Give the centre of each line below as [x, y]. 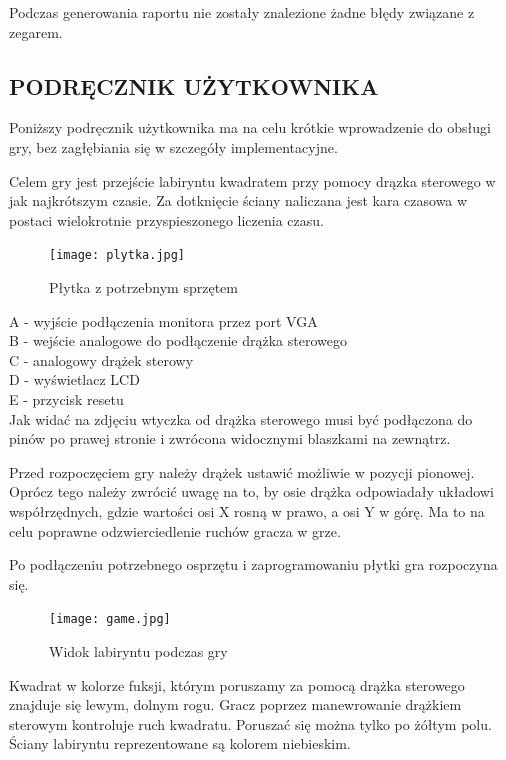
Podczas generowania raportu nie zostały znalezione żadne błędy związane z [242, 12]
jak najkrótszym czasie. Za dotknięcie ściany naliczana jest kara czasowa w [238, 200]
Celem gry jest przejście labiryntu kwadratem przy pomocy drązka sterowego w [252, 180]
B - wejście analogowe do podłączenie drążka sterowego [178, 340]
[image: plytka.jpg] [117, 255]
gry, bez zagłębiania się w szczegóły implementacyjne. [173, 146]
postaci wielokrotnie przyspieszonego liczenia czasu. [166, 219]
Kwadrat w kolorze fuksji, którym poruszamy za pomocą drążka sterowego [237, 684]
